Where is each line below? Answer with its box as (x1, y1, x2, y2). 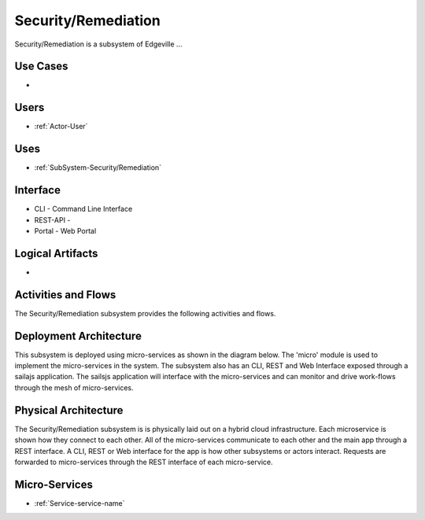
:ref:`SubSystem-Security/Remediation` (34, 163, 161, 172)
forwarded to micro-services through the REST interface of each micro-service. (14, 457, 273, 467)
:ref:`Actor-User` (34, 122, 88, 131)
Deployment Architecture (14, 329, 142, 342)
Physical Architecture (14, 404, 124, 417)
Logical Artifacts (14, 246, 98, 260)
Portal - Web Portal (34, 226, 97, 235)
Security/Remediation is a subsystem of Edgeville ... (14, 39, 183, 49)
